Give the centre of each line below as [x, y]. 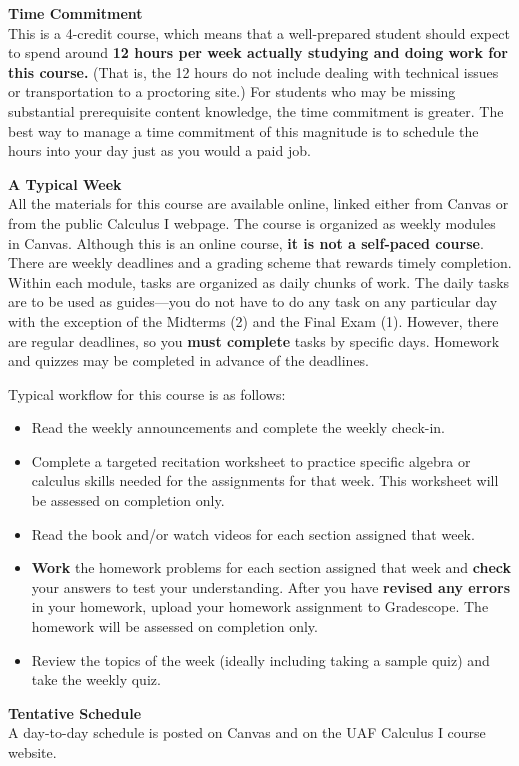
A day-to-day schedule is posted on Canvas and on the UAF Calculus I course [247, 732]
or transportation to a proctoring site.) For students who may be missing [232, 91]
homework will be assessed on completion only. [174, 626]
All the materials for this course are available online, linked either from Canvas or [258, 203]
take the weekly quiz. [96, 679]
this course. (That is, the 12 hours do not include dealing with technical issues [253, 71]
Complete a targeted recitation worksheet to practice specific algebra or [251, 460]
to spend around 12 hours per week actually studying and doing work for [258, 52]
